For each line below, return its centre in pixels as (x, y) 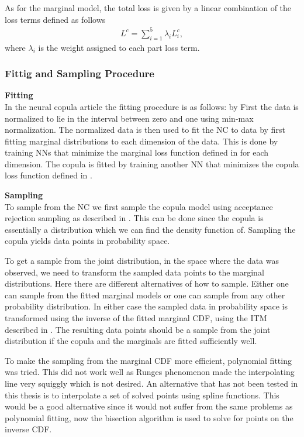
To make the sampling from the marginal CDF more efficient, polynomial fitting (148, 360)
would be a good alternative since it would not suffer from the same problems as (149, 406)
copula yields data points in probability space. (87, 241)
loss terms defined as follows (55, 19)
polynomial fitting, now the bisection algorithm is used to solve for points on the (149, 417)
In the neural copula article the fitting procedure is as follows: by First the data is (152, 106)
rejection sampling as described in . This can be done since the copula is (134, 218)
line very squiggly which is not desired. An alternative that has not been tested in (151, 383)
